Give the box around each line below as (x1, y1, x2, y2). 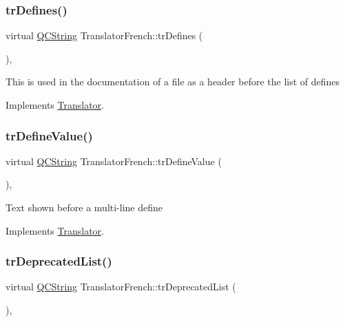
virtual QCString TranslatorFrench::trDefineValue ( (6, 153, 222, 168)
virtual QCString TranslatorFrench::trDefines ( (6, 28, 203, 43)
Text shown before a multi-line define (6, 200, 163, 214)
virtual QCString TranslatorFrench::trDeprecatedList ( (6, 279, 236, 294)
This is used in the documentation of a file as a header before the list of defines (6, 74, 340, 89)
